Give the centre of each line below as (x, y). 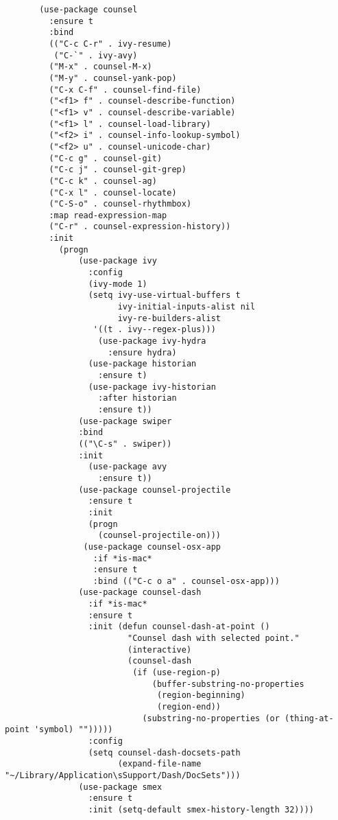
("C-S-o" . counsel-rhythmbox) (120, 204)
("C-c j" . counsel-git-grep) (118, 170)
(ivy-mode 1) (118, 284)
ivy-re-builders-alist (169, 318)
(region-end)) (189, 707)
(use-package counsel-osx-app (152, 547)
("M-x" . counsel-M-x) (100, 67)
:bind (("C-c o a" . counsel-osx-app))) (186, 581)
